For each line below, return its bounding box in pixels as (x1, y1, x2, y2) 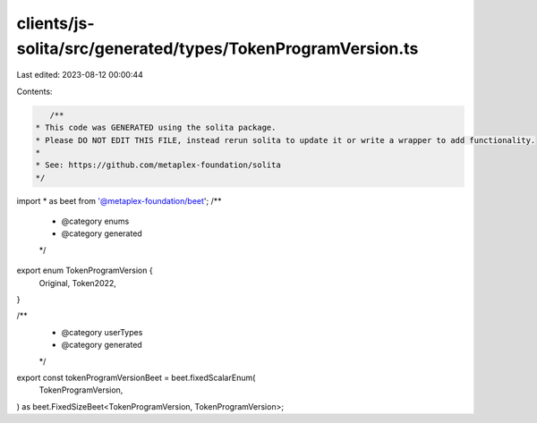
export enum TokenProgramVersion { (16, 265, 153, 276)
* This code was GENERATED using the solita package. (35, 123, 277, 133)
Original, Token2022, (38, 277, 116, 288)
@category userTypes (61, 326, 143, 337)
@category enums (61, 216, 130, 227)
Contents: (16, 86, 53, 97)
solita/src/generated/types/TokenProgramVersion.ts (16, 38, 419, 58)
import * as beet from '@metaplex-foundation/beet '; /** (16, 195, 222, 206)
